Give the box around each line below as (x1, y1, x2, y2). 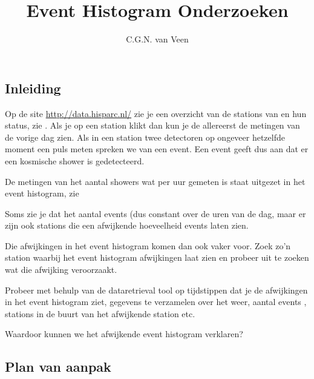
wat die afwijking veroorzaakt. (5, 263, 117, 276)
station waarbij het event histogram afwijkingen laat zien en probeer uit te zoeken (5, 251, 309, 264)
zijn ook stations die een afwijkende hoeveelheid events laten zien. (5, 219, 249, 232)
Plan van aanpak (5, 357, 111, 376)
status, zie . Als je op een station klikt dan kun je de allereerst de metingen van (5, 119, 300, 132)
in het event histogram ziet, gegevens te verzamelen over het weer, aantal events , (5, 295, 307, 308)
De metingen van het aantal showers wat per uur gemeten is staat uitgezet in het (5, 175, 306, 187)
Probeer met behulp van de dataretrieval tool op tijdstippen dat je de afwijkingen (5, 283, 308, 296)
